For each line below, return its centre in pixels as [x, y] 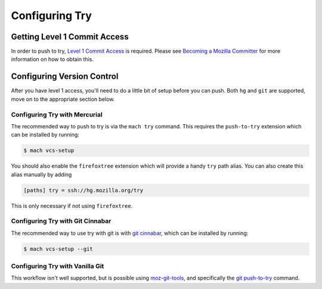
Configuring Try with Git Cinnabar [61, 221]
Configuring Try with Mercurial [57, 115]
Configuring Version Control [65, 77]
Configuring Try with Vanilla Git [58, 266]
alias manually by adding [41, 174]
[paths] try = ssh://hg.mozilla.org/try [83, 190]
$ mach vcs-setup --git [58, 249]
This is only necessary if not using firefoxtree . [72, 205]
